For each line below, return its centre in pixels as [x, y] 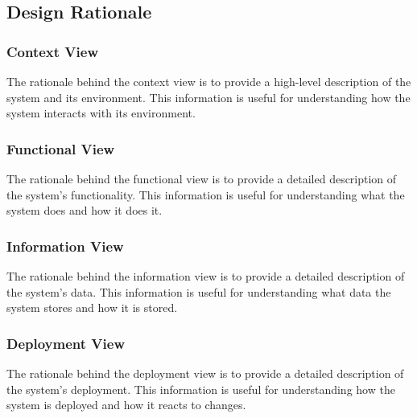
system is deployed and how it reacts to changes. [126, 405]
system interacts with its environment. [101, 113]
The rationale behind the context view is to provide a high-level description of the [209, 81]
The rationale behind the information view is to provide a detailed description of [206, 276]
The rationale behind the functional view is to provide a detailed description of [202, 178]
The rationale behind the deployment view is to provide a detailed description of [205, 373]
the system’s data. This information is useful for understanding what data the [199, 291]
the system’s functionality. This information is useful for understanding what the [206, 194]
